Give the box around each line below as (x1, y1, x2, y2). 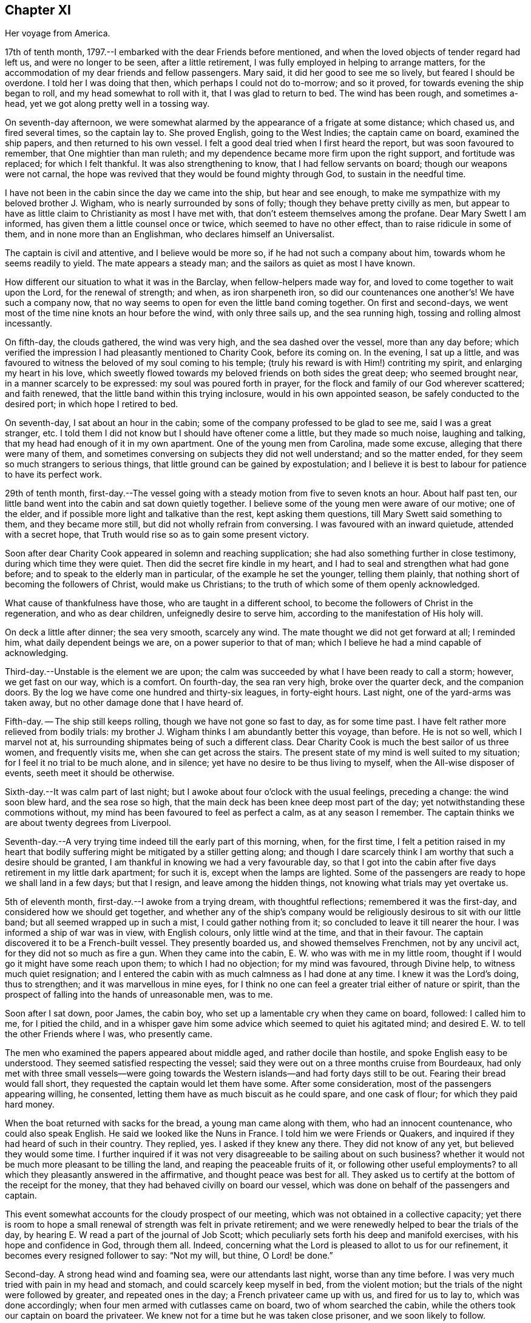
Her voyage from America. (5, 28, 110, 39)
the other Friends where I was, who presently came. (5, 1029, 212, 1040)
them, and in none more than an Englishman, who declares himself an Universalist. (5, 229, 335, 240)
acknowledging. (5, 648, 69, 658)
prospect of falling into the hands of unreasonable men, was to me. (5, 989, 273, 1000)
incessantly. (5, 318, 53, 329)
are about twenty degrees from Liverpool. (5, 817, 171, 828)
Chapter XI (5, 2, 71, 18)
